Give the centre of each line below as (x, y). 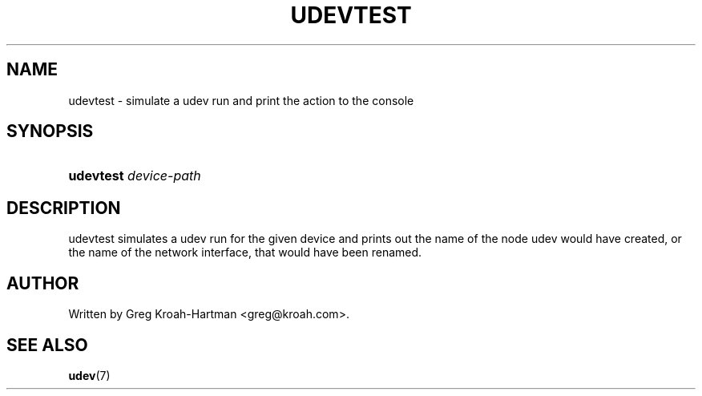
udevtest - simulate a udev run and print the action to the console (241, 100)
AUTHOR (43, 283)
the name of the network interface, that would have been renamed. (245, 253)
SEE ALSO (47, 345)
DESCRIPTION (64, 208)
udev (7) (89, 375)
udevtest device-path (135, 176)
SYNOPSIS (50, 131)
